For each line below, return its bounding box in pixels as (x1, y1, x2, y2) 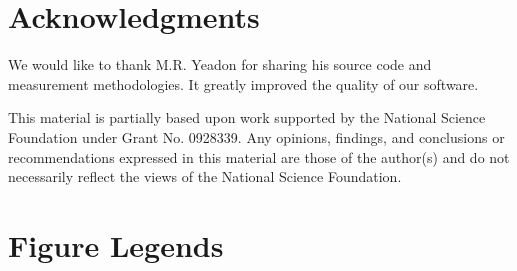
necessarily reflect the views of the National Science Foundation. (8, 166, 402, 187)
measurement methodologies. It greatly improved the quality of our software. (8, 73, 479, 94)
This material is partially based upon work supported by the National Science (8, 107, 486, 128)
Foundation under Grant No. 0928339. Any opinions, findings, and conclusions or (8, 126, 505, 147)
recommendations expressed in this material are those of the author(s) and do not (8, 146, 510, 167)
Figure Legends (8, 224, 224, 265)
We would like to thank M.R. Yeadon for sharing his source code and (8, 54, 432, 75)
